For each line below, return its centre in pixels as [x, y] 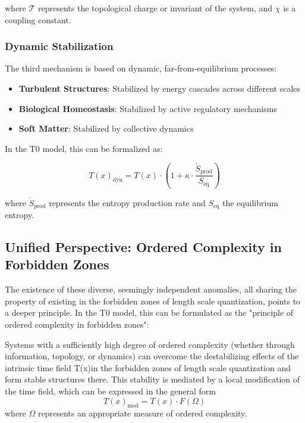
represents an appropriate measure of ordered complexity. [142, 413]
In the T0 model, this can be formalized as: [84, 148]
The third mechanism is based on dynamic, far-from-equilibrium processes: [141, 68]
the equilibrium [250, 202]
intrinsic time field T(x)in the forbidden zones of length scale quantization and [148, 367]
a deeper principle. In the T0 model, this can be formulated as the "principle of [149, 312]
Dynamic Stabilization [59, 46]
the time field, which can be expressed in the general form [110, 391]
